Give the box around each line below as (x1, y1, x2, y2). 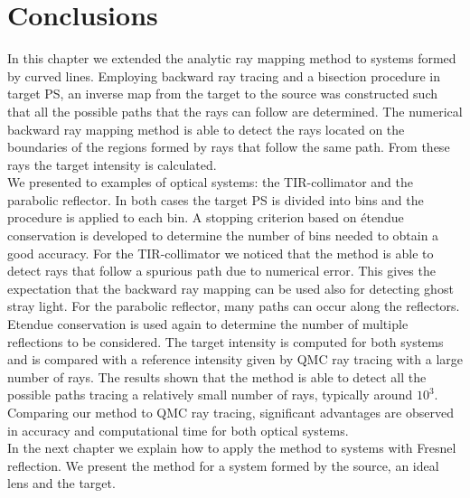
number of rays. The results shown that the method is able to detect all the (7, 367, 427, 386)
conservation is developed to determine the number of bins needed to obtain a (7, 226, 439, 245)
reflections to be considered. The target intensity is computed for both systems (7, 332, 444, 351)
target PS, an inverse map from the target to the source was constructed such (7, 84, 437, 103)
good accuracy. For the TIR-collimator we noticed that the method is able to (7, 243, 434, 262)
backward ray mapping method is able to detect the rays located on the (7, 119, 405, 138)
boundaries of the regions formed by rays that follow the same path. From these (7, 137, 450, 156)
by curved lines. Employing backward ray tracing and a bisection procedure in (7, 66, 440, 85)
